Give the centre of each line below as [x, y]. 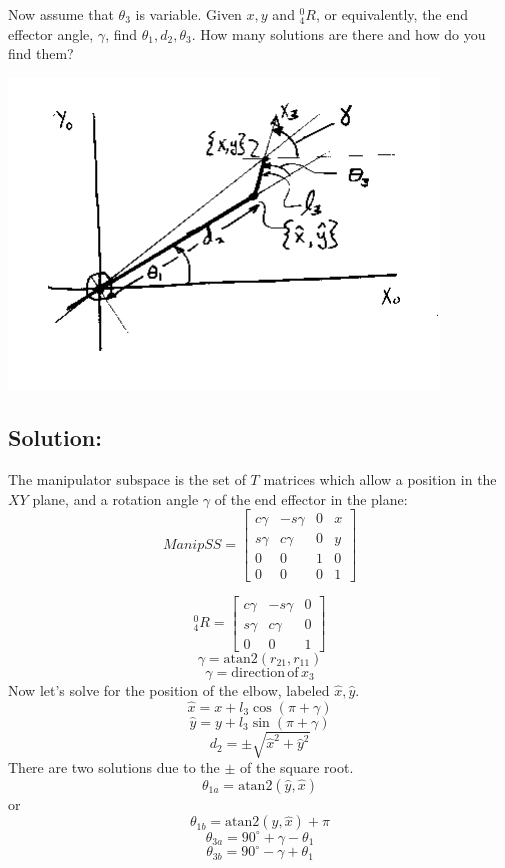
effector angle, [51, 33]
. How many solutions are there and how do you [338, 33]
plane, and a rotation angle [115, 498]
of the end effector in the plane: [311, 498]
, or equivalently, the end [392, 14]
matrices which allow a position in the [380, 479]
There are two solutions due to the [114, 767]
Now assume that [61, 14]
